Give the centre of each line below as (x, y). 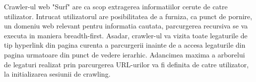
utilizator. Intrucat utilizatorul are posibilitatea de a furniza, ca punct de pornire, (128, 16)
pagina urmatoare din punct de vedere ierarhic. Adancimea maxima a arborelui (125, 54)
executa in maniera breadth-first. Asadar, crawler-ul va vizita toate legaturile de (126, 35)
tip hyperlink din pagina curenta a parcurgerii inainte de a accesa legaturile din (125, 45)
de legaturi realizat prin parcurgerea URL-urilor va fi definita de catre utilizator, (127, 64)
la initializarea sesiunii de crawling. (57, 74)
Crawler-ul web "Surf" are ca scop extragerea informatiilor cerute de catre (116, 6)
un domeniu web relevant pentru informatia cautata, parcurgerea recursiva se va (126, 26)
